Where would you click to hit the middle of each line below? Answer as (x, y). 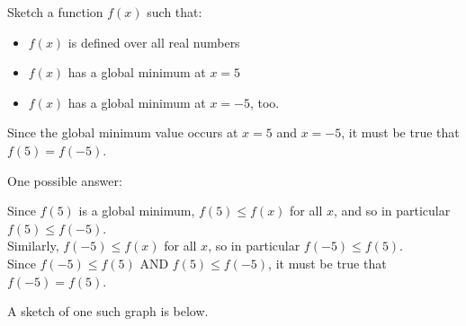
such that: (175, 12)
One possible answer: (65, 180)
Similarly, (33, 246)
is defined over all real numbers (154, 42)
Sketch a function (55, 12)
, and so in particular (392, 211)
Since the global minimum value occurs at (123, 132)
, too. (264, 102)
